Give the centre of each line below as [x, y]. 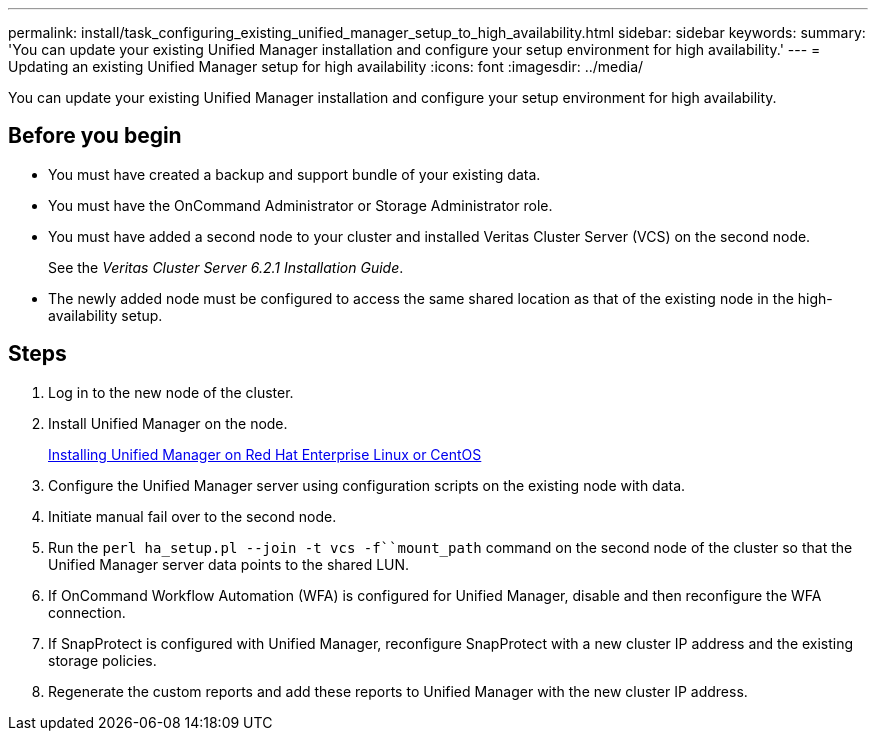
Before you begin [95, 136]
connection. [87, 612]
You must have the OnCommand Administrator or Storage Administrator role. [300, 205]
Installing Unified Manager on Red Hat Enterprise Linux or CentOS [265, 454]
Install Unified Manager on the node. [168, 423]
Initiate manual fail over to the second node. [192, 516]
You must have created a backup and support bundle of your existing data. [294, 174]
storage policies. [102, 660]
